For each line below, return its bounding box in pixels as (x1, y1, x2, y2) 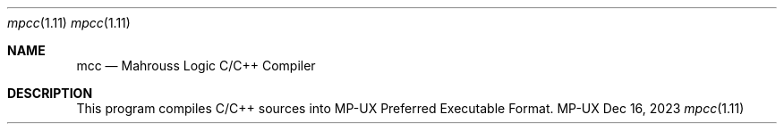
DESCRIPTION (7, 86, 93, 101)
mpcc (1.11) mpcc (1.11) (7, 15, 131, 30)
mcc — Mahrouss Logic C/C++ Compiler (76, 58, 316, 73)
